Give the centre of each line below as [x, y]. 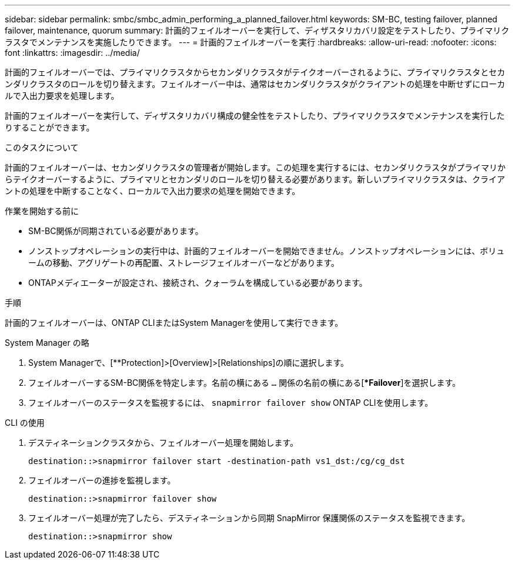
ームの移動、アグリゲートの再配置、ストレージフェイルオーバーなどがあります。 [184, 263]
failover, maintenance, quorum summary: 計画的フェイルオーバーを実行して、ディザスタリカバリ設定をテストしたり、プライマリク [257, 30]
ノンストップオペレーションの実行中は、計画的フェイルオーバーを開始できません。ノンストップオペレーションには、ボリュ [267, 251]
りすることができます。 [50, 127]
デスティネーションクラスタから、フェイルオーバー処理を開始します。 [163, 443]
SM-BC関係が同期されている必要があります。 [116, 231]
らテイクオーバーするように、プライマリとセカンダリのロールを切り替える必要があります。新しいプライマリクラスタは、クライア [255, 179]
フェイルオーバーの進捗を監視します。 [102, 480]
